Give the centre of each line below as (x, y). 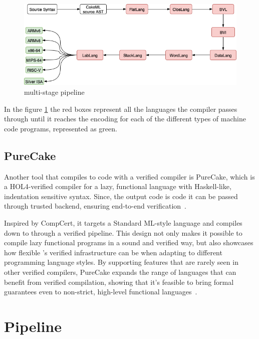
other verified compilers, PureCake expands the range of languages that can (120, 272)
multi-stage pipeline (54, 92)
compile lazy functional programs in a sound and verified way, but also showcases (129, 242)
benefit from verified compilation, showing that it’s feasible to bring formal (119, 282)
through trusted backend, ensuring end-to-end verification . (95, 206)
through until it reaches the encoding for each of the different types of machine (125, 119)
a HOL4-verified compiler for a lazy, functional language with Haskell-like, (118, 186)
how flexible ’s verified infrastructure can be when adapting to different (113, 252)
